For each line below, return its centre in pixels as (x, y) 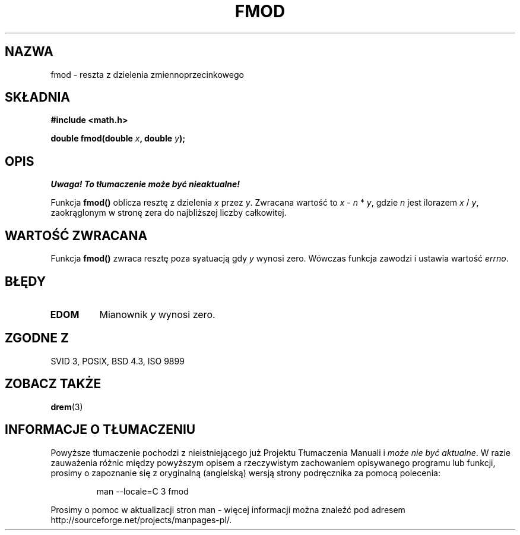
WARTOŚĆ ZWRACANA (76, 235)
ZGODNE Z (37, 338)
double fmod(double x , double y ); (118, 139)
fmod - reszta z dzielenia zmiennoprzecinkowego (147, 74)
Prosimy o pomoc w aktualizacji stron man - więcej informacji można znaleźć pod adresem (228, 509)
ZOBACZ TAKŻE (53, 384)
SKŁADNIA (37, 97)
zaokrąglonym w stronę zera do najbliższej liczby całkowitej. (169, 213)
